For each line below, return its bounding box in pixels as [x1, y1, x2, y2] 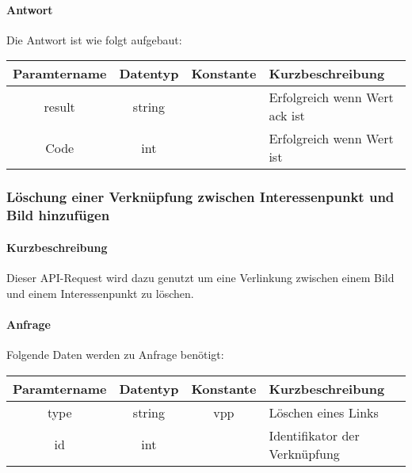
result [44, 97, 75, 116]
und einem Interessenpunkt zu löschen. [6, 284, 194, 301]
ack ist [269, 106, 305, 125]
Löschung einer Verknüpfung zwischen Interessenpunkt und [6, 187, 395, 207]
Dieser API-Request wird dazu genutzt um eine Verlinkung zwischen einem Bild [6, 269, 395, 285]
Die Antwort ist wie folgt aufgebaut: [6, 31, 182, 48]
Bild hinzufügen [6, 205, 110, 225]
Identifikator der [269, 425, 360, 444]
